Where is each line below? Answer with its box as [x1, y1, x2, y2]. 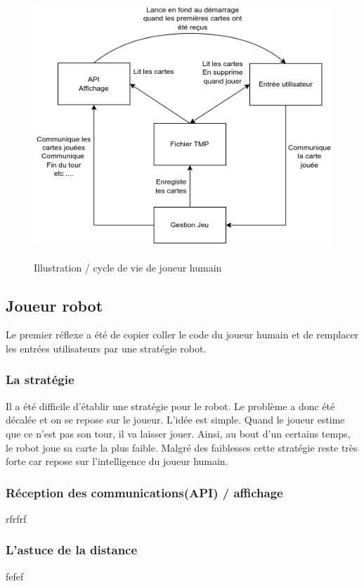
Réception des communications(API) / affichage [6, 483, 283, 501]
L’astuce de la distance [6, 541, 138, 559]
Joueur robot [6, 294, 103, 316]
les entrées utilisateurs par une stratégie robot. [6, 340, 207, 355]
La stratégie [6, 371, 74, 388]
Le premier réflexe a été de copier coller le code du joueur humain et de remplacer [6, 327, 359, 342]
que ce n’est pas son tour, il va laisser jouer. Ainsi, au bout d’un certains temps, [6, 426, 351, 440]
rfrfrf [6, 511, 27, 526]
